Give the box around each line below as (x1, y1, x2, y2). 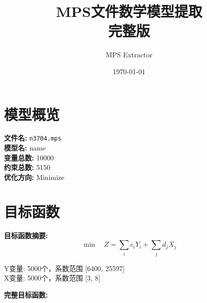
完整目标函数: (4, 289, 48, 300)
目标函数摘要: (4, 230, 48, 240)
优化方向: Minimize (4, 171, 65, 182)
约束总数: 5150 (4, 162, 51, 172)
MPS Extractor (106, 49, 152, 60)
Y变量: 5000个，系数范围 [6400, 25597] (4, 263, 125, 273)
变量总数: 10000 (4, 152, 54, 162)
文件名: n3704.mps (4, 133, 62, 143)
